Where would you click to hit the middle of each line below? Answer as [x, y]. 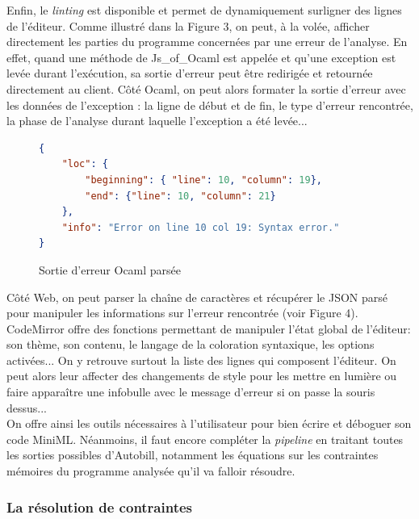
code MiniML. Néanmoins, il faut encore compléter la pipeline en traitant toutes [205, 439]
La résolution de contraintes [100, 506]
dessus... [27, 407]
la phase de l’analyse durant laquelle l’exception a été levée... [157, 121]
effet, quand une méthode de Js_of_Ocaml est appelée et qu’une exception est [201, 57]
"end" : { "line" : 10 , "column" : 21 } [180, 196]
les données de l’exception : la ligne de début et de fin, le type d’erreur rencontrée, [210, 105]
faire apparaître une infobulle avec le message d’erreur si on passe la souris [191, 392]
